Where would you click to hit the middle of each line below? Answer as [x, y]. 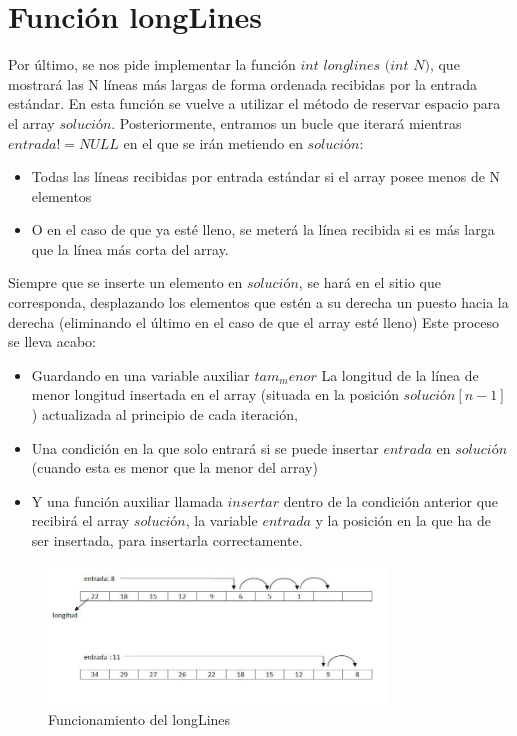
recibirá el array [80, 520]
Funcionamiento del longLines [139, 718]
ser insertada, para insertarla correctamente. [167, 540]
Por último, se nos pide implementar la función [152, 64]
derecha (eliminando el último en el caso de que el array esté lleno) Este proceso [253, 321]
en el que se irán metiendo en [213, 142]
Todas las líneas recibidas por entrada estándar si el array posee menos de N [266, 176]
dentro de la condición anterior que [391, 500]
